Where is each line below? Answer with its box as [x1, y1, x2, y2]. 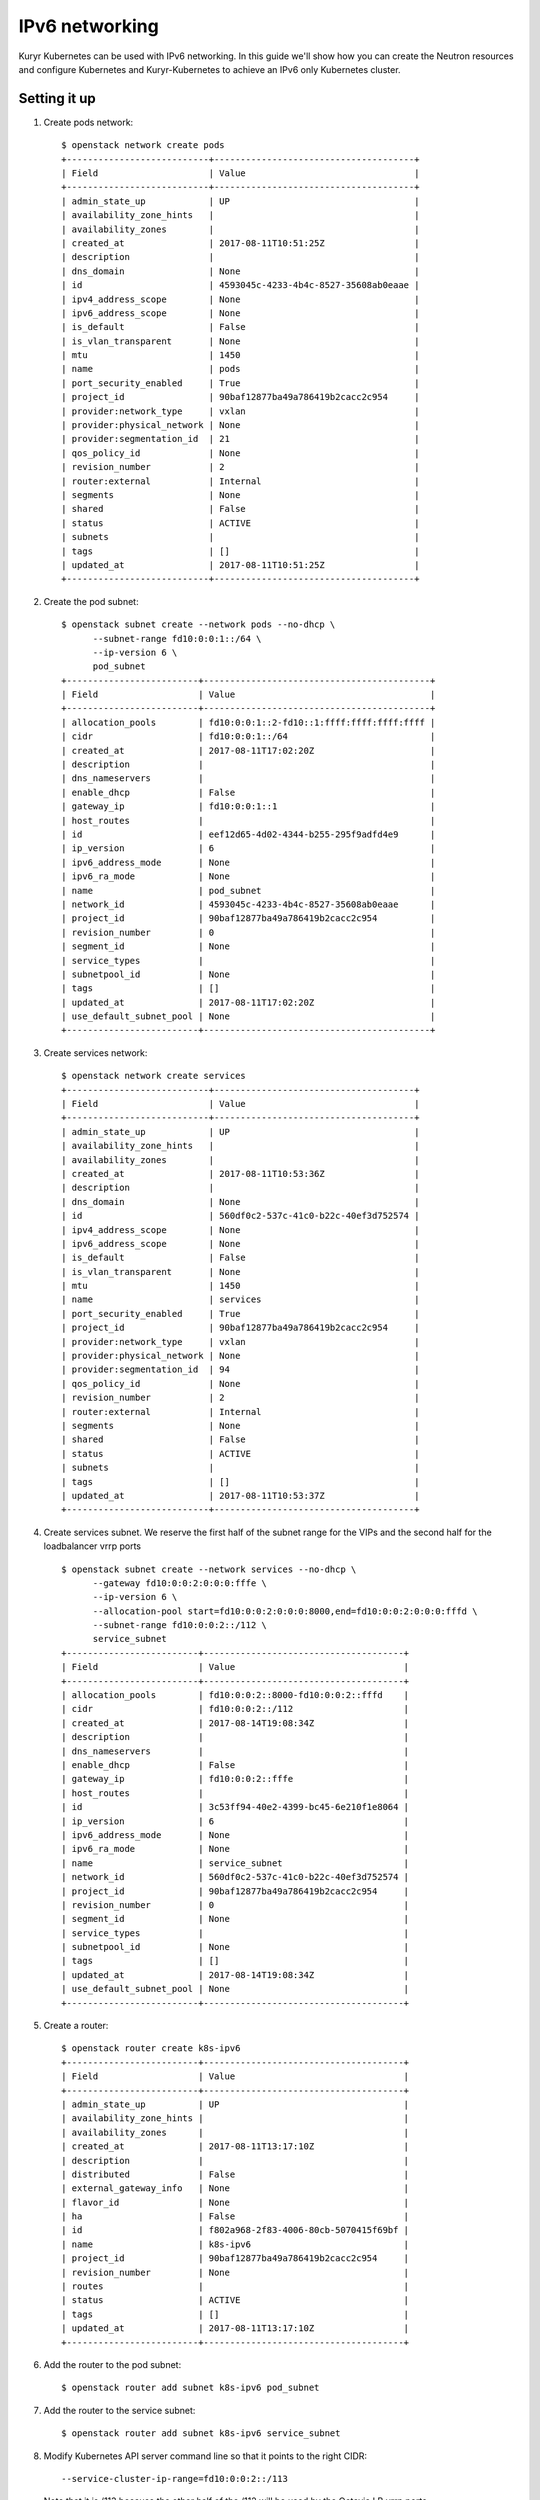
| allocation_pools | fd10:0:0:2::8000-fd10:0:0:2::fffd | [61, 1690, 410, 1701]
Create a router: [43, 2020, 109, 2032]
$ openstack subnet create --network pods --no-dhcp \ [61, 619, 336, 630]
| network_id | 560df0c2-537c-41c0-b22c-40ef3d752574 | [61, 1871, 410, 1883]
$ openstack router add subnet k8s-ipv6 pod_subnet [61, 2382, 320, 2394]
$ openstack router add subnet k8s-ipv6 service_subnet [61, 2428, 341, 2439]
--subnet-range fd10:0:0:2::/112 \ [92, 1620, 267, 1631]
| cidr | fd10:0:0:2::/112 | [61, 1703, 410, 1715]
